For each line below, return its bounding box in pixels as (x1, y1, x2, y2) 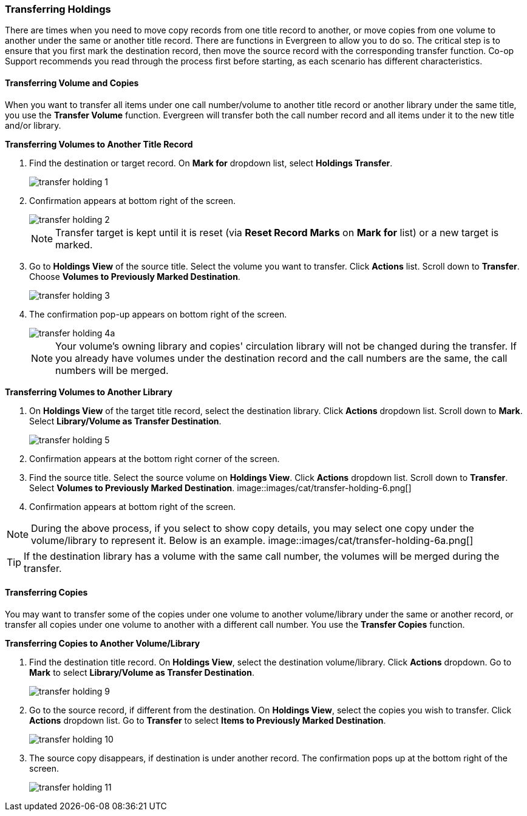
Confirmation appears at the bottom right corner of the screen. (29, 453, 280, 464)
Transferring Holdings (5, 3, 111, 15)
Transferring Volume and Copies (5, 77, 139, 88)
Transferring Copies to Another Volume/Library (5, 637, 200, 648)
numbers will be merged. (55, 364, 169, 376)
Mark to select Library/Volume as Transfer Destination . (29, 667, 254, 678)
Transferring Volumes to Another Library (5, 386, 172, 397)
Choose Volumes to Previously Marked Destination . (29, 271, 240, 282)
